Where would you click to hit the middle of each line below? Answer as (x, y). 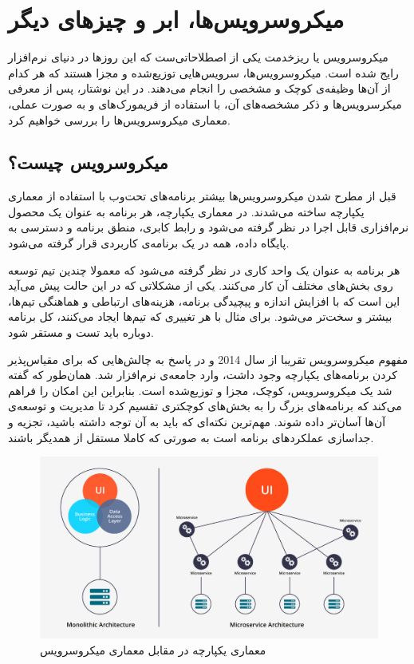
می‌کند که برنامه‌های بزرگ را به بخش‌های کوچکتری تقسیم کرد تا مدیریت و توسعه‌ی (205, 406)
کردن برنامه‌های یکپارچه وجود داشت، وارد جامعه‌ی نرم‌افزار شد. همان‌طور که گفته (203, 375)
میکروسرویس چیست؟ (88, 162)
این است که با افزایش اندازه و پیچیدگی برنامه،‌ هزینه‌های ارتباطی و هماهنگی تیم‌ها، (204, 300)
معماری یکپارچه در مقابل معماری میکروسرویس (153, 649)
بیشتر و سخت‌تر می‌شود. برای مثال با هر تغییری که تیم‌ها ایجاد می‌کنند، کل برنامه (200, 316)
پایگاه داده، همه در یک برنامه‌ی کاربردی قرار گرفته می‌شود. (149, 243)
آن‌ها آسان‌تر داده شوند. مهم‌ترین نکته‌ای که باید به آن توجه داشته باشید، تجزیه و (197, 422)
